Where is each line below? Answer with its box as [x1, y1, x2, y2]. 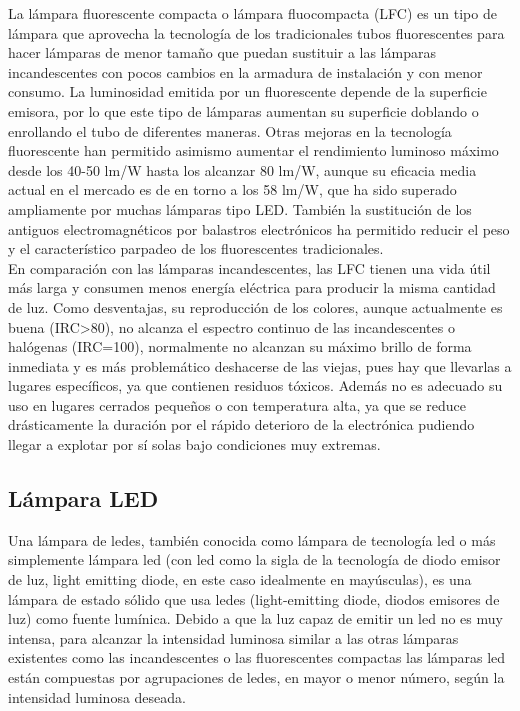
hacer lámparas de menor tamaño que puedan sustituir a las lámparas [8, 42, 436, 63]
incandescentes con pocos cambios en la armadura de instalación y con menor [8, 61, 483, 82]
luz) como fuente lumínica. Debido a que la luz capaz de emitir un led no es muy [8, 608, 503, 629]
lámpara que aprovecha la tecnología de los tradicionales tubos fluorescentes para [8, 22, 505, 43]
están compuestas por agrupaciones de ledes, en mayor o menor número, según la [8, 667, 505, 688]
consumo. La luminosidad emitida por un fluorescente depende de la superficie [8, 81, 487, 102]
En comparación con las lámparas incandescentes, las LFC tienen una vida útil [8, 257, 491, 278]
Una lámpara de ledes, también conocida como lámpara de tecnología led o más [8, 529, 496, 550]
